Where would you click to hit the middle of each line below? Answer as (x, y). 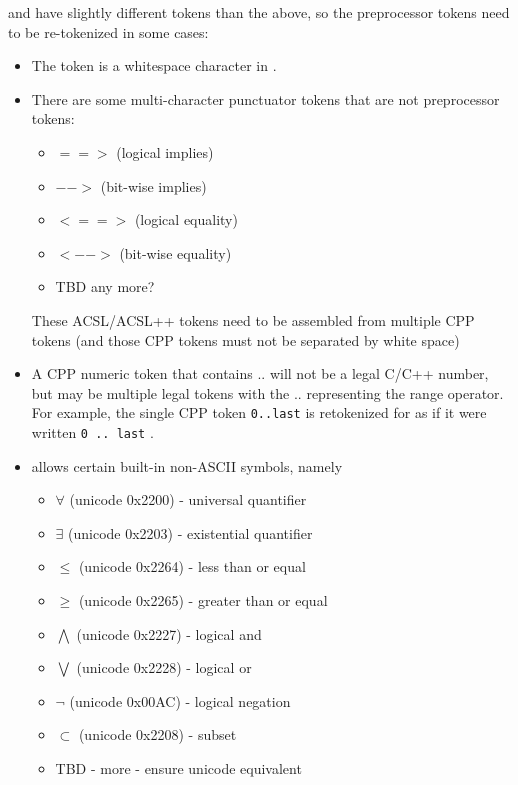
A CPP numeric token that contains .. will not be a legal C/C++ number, (260, 373)
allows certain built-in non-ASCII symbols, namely (187, 465)
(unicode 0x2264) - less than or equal (192, 566)
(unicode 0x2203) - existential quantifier (190, 532)
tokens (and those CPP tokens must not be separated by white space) (245, 339)
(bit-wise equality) (175, 252)
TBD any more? (105, 286)
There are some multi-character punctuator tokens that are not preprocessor (265, 98)
